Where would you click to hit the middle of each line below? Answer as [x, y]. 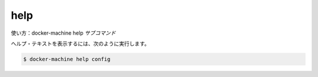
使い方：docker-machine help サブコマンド [63, 33]
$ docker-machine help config [67, 59]
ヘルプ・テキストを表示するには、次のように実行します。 [80, 43]
